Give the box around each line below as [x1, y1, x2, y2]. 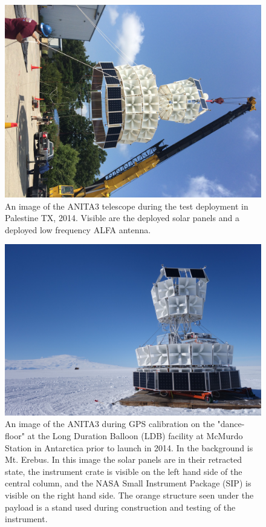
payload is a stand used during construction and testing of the [5, 500, 236, 513]
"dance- [217, 417, 245, 430]
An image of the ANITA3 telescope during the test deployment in [5, 199, 248, 212]
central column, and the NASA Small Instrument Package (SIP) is [5, 477, 251, 489]
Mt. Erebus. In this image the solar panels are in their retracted [5, 453, 242, 466]
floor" [5, 429, 25, 442]
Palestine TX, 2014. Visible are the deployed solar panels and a [5, 211, 239, 224]
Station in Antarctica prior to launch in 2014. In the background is [5, 441, 253, 454]
